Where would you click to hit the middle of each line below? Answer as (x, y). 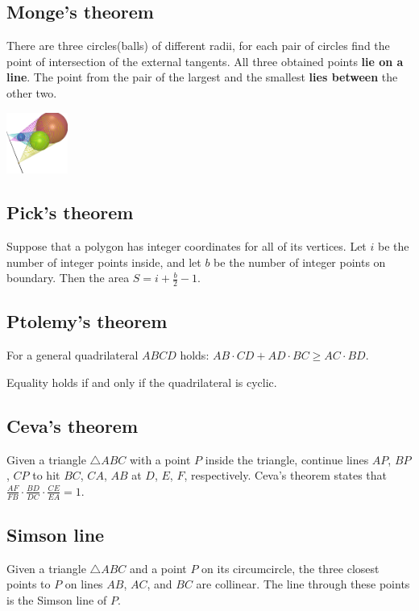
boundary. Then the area (68, 278)
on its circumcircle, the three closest (290, 568)
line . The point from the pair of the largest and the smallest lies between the (202, 77)
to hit (46, 475)
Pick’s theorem (70, 212)
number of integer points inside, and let (104, 262)
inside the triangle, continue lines (287, 459)
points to (29, 584)
